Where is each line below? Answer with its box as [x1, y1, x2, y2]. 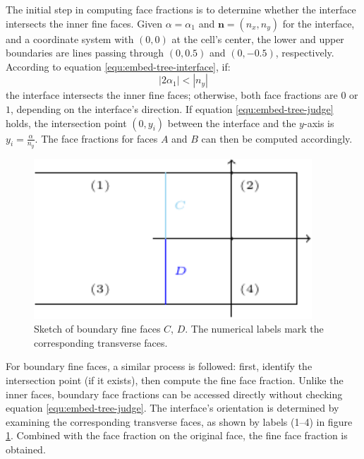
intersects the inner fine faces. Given [6, 16, 163, 30]
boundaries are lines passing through [6, 45, 164, 60]
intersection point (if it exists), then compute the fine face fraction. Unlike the [6, 372, 344, 387]
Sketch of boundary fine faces [34, 321, 161, 336]
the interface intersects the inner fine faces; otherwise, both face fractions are [6, 88, 338, 102]
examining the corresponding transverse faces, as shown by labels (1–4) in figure [6, 414, 353, 429]
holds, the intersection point [6, 115, 127, 130]
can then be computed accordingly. [201, 131, 353, 145]
